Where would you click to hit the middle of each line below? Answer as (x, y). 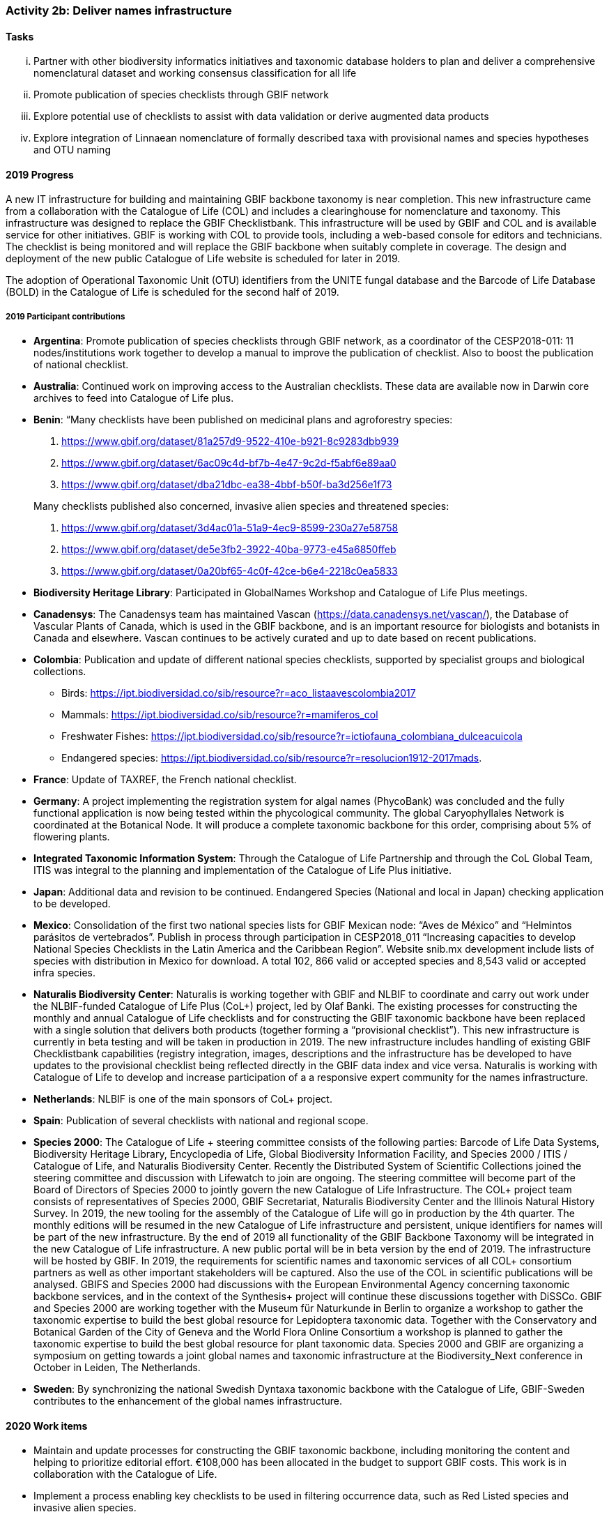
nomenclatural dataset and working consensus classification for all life (195, 73)
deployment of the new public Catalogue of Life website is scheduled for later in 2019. (203, 259)
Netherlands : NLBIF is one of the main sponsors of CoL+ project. (183, 1099)
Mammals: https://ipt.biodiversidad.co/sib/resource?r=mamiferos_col (220, 715)
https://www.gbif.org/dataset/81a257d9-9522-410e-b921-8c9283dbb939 (230, 441)
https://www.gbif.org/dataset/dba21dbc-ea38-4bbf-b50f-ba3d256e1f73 (227, 485)
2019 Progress (40, 174)
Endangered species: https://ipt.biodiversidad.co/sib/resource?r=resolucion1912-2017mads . (272, 758)
